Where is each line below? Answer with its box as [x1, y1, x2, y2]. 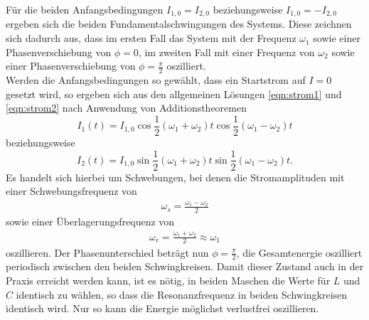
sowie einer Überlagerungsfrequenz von [6, 214, 175, 229]
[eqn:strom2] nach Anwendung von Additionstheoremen [6, 100, 247, 115]
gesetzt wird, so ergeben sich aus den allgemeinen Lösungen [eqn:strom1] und [6, 86, 342, 101]
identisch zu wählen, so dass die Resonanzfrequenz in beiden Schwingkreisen [16, 287, 348, 302]
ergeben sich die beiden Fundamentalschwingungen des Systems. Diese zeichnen [6, 16, 352, 31]
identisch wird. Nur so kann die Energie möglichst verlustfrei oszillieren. [6, 301, 319, 316]
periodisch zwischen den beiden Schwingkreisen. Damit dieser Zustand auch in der [6, 259, 364, 274]
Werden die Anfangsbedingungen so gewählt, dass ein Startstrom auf [6, 73, 306, 87]
